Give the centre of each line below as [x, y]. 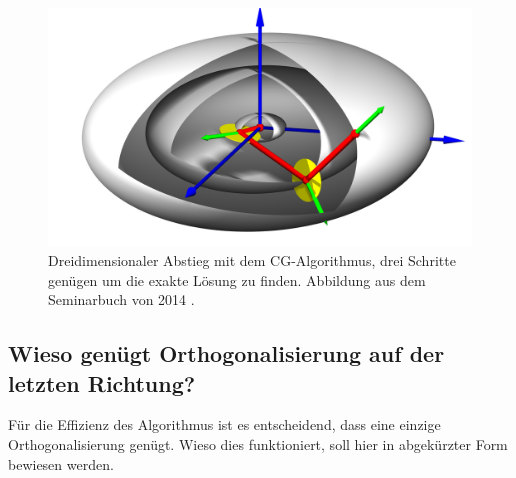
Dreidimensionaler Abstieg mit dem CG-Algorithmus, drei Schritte [252, 260]
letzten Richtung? [102, 382]
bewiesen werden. [61, 463]
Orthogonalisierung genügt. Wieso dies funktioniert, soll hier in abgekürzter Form [258, 444]
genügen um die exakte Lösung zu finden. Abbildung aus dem [237, 279]
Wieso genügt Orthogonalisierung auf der [226, 353]
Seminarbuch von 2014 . [121, 299]
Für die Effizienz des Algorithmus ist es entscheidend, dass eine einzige [224, 424]
